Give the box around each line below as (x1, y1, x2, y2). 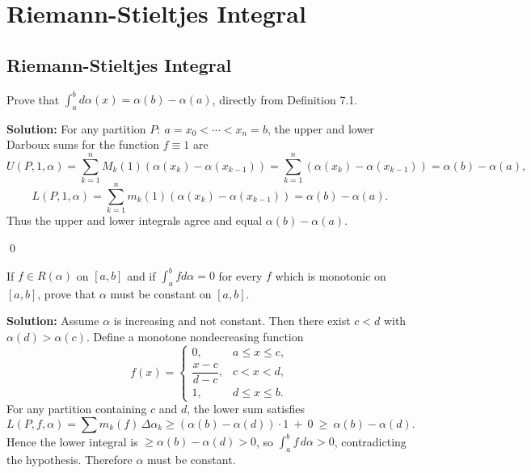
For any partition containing (6, 400, 147, 417)
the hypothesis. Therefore (6, 451, 133, 468)
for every (218, 267, 263, 283)
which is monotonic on (275, 267, 386, 283)
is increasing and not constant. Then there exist (113, 312, 351, 329)
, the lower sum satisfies (187, 400, 306, 417)
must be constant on (110, 285, 212, 302)
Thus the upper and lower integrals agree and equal (6, 212, 263, 229)
